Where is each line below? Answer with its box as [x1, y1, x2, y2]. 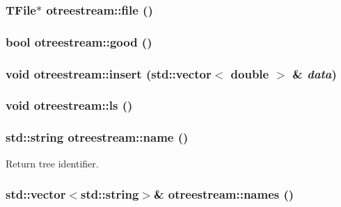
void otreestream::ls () [6, 97, 133, 114]
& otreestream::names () [153, 185, 294, 203]
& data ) [292, 65, 337, 82]
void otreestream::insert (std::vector [6, 65, 212, 82]
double [230, 65, 269, 82]
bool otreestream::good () [6, 33, 152, 50]
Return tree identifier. [6, 156, 99, 170]
